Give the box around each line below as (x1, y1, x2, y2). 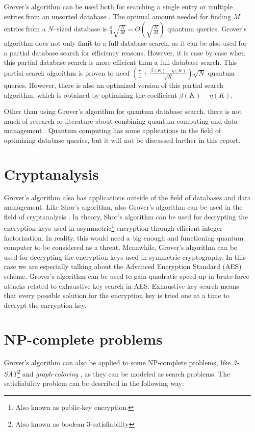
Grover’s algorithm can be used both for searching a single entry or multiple (4, 1, 233, 11)
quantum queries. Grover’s (167, 24, 247, 34)
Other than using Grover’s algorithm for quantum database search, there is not (4, 106, 242, 116)
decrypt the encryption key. (4, 299, 87, 310)
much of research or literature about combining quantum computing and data (4, 115, 238, 126)
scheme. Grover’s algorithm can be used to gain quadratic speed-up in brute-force (4, 271, 249, 281)
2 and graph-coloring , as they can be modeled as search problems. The (17, 367, 230, 378)
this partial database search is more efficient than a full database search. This (4, 57, 237, 67)
